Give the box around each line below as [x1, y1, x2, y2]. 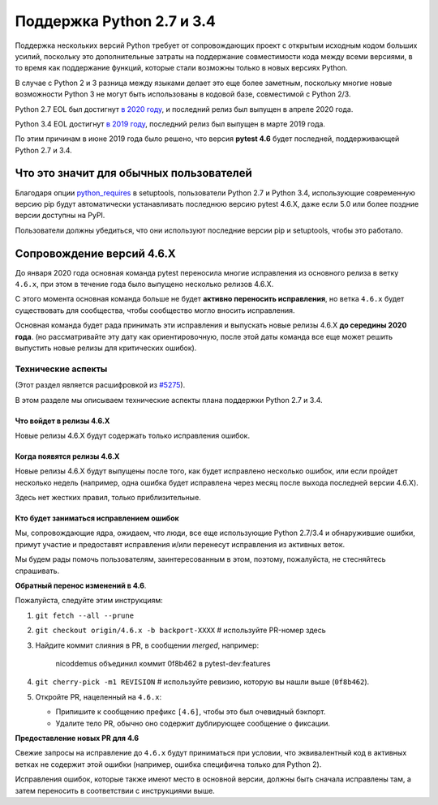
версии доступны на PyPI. [15, 211, 105, 221]
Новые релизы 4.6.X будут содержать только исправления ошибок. [15, 430, 251, 440]
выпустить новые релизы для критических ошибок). [15, 343, 197, 353]
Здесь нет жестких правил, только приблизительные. [15, 493, 202, 503]
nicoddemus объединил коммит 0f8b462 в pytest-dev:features [55, 659, 271, 668]
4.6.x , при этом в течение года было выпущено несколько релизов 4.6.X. [15, 280, 274, 289]
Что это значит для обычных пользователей [15, 166, 253, 180]
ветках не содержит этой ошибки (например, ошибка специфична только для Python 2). [15, 759, 322, 769]
